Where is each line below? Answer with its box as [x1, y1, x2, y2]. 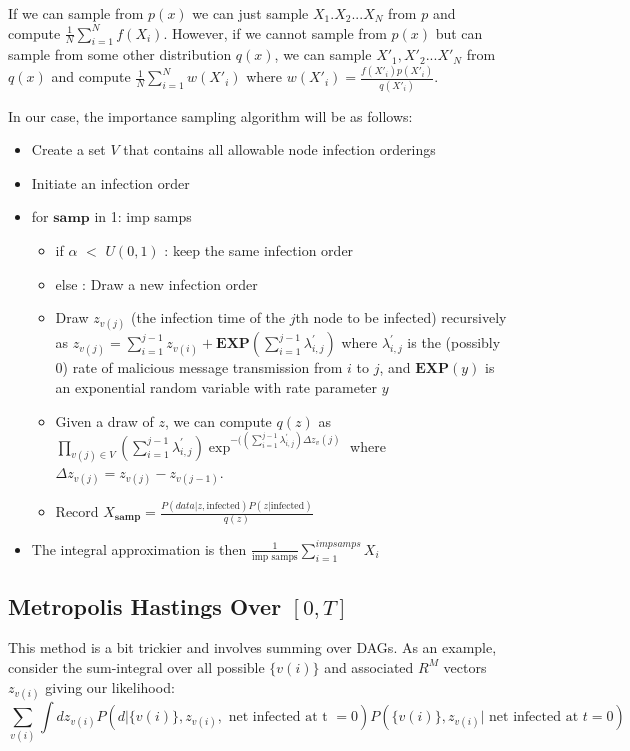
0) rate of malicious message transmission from [55, 357, 343, 378]
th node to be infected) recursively [295, 307, 507, 328]
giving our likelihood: [45, 676, 175, 697]
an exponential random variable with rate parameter [55, 376, 378, 397]
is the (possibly [407, 332, 501, 353]
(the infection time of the [131, 307, 286, 328]
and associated [324, 656, 414, 677]
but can [435, 22, 483, 43]
